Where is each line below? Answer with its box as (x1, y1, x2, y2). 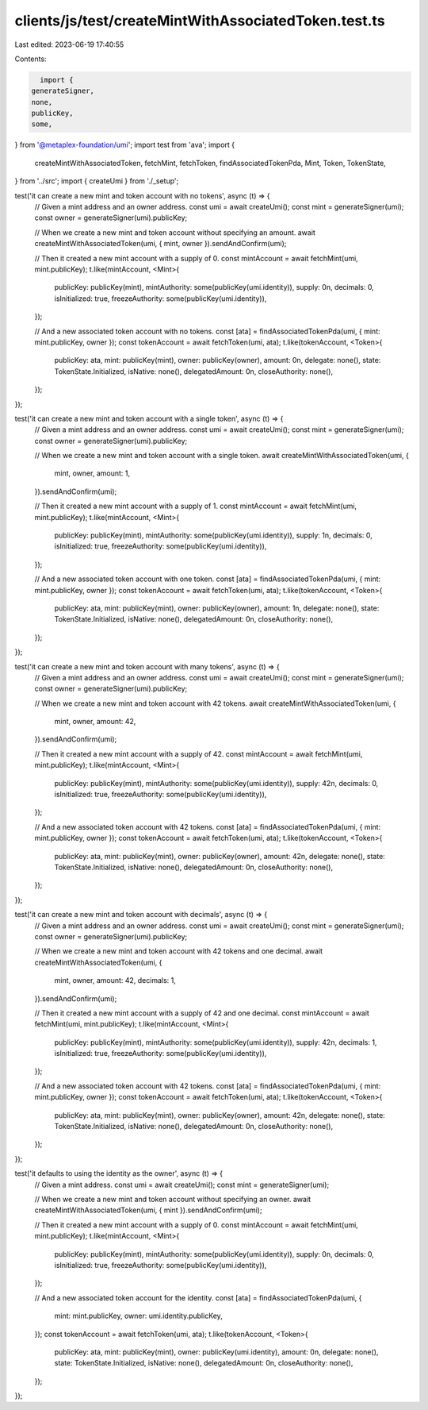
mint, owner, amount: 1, (54, 468, 131, 478)
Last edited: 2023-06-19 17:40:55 (14, 40, 124, 49)
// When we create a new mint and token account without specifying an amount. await (34, 227, 316, 237)
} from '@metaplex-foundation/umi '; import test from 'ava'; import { (14, 140, 235, 150)
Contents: (14, 54, 47, 64)
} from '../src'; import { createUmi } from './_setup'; (14, 176, 179, 186)
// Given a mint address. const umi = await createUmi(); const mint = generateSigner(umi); (34, 1180, 330, 1189)
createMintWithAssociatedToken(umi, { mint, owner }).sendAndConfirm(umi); (34, 239, 287, 248)
